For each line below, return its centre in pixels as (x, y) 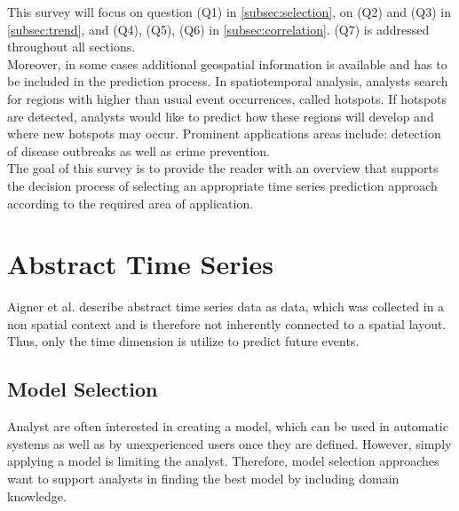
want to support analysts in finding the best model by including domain (203, 479)
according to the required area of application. (131, 203)
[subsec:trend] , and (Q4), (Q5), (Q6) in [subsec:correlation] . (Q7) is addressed (218, 29)
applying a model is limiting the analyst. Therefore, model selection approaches (223, 461)
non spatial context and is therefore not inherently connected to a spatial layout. (227, 323)
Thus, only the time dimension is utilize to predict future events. (183, 341)
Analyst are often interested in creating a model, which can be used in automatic (228, 426)
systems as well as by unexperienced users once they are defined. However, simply (229, 443)
